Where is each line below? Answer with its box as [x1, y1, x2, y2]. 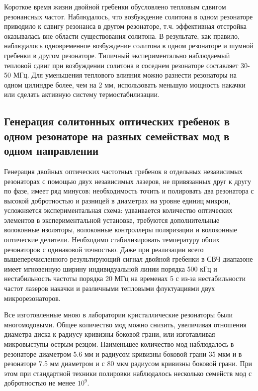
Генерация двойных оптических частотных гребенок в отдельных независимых [4, 166, 243, 176]
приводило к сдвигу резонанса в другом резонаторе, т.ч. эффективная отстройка [4, 21, 247, 31]
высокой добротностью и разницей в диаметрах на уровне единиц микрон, [4, 195, 231, 205]
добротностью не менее [4, 378, 76, 388]
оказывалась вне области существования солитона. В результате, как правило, [4, 30, 240, 41]
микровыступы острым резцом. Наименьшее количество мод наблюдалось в [4, 339, 234, 349]
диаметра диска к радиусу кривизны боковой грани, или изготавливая [4, 329, 215, 339]
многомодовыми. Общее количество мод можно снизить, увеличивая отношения [4, 319, 247, 329]
